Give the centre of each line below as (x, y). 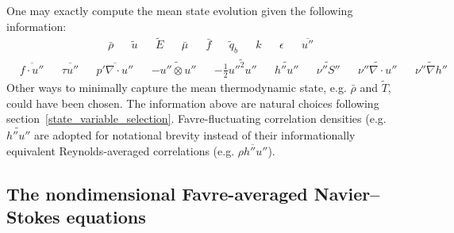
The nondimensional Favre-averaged (157, 193)
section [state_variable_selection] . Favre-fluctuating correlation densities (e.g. (196, 118)
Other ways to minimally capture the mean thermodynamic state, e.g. (177, 88)
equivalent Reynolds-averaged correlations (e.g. (121, 150)
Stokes (33, 216)
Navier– (347, 193)
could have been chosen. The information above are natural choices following (193, 103)
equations (106, 216)
